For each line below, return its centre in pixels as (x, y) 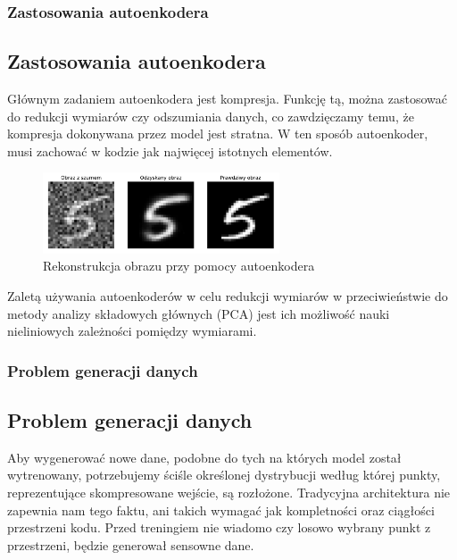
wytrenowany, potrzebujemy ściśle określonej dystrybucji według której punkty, (224, 475)
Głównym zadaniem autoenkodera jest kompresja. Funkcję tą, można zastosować (228, 99)
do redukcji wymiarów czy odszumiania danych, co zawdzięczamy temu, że (211, 116)
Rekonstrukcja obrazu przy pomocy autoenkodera (179, 266)
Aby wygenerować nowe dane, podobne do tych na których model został (204, 457)
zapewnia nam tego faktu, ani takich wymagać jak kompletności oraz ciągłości (221, 510)
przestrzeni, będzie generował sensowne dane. (131, 544)
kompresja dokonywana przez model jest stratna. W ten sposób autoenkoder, (218, 134)
